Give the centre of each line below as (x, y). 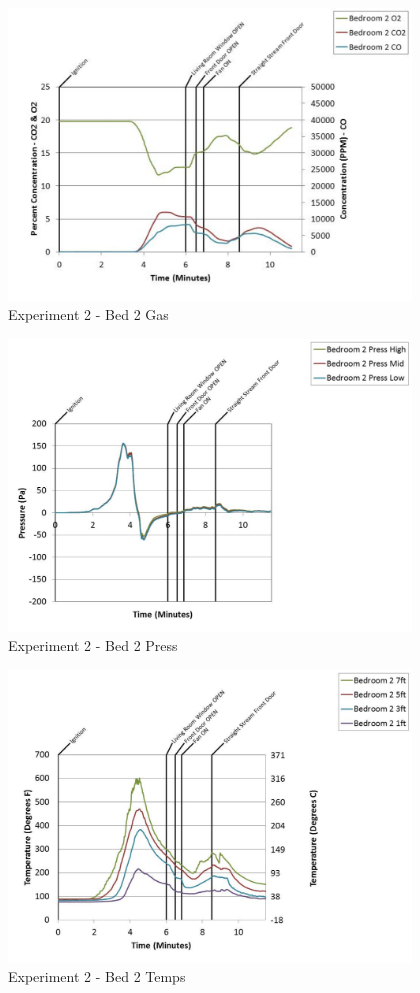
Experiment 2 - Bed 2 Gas (88, 314)
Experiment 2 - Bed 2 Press (93, 645)
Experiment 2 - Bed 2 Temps (97, 976)
